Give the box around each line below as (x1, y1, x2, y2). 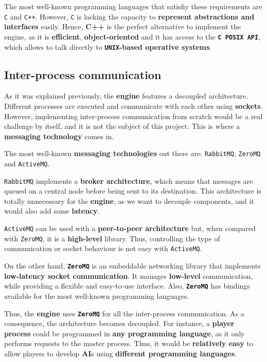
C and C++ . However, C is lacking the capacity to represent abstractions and (4, 11, 255, 22)
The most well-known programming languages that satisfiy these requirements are (4, 1, 262, 11)
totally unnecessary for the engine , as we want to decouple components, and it (4, 195, 254, 206)
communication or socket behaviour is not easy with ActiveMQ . (4, 243, 202, 254)
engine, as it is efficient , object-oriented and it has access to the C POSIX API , (4, 31, 261, 42)
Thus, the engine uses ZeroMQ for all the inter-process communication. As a (4, 308, 244, 318)
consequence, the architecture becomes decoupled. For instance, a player (4, 318, 235, 329)
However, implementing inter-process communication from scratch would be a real (4, 110, 263, 121)
